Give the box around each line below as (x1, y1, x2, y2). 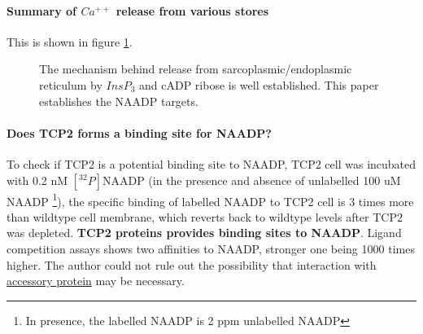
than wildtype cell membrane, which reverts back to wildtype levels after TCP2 (7, 208, 403, 225)
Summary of (7, 2, 77, 19)
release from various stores (116, 2, 269, 19)
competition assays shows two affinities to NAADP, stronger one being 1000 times (7, 240, 415, 257)
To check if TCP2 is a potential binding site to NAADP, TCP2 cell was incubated (7, 155, 416, 172)
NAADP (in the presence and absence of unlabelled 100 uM (102, 171, 401, 188)
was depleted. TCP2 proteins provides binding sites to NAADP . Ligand (7, 224, 402, 241)
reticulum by (39, 76, 102, 93)
